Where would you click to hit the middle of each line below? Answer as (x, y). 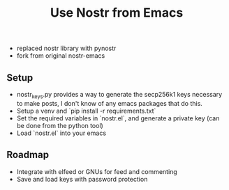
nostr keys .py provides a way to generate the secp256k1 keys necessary (119, 95)
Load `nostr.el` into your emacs (61, 133)
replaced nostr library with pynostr (66, 48)
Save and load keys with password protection (82, 179)
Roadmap (28, 155)
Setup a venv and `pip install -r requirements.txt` (86, 111)
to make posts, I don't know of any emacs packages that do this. (110, 103)
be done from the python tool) (60, 125)
